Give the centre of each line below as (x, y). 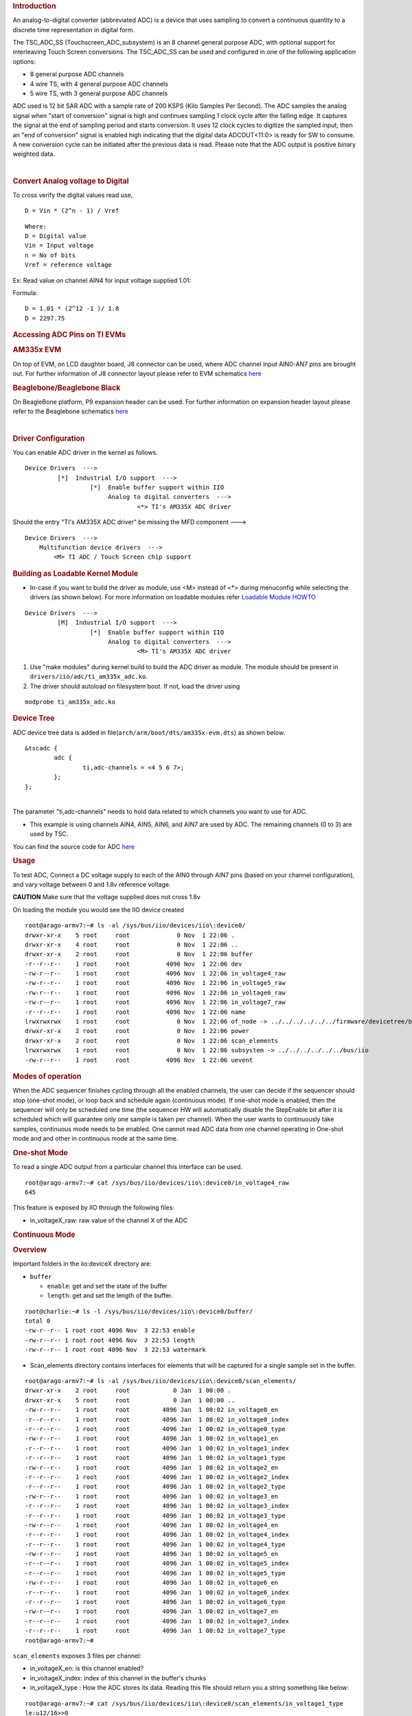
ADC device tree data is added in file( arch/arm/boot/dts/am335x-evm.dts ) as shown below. (149, 732)
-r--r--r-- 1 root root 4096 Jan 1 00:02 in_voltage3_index (157, 1506)
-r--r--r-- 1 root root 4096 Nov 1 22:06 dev (134, 964)
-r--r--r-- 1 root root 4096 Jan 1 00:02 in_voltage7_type (155, 1631)
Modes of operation (47, 1076)
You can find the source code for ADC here (74, 846)
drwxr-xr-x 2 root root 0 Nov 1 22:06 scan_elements (152, 1041)
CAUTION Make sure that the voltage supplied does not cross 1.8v (106, 897)
